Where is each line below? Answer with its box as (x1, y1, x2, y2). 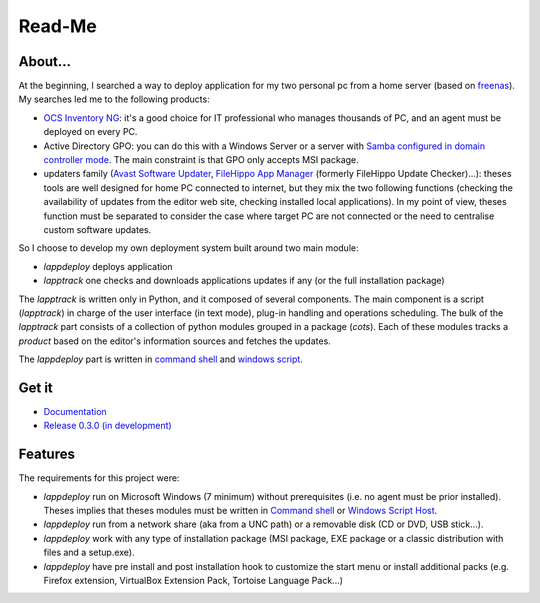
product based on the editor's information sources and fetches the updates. (18, 335, 332, 347)
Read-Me (18, 15, 97, 37)
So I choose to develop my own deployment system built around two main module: (18, 242, 359, 254)
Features (18, 446, 75, 463)
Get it (18, 379, 54, 396)
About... (18, 53, 72, 70)
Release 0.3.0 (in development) (43, 420, 172, 432)
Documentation (43, 406, 107, 417)
